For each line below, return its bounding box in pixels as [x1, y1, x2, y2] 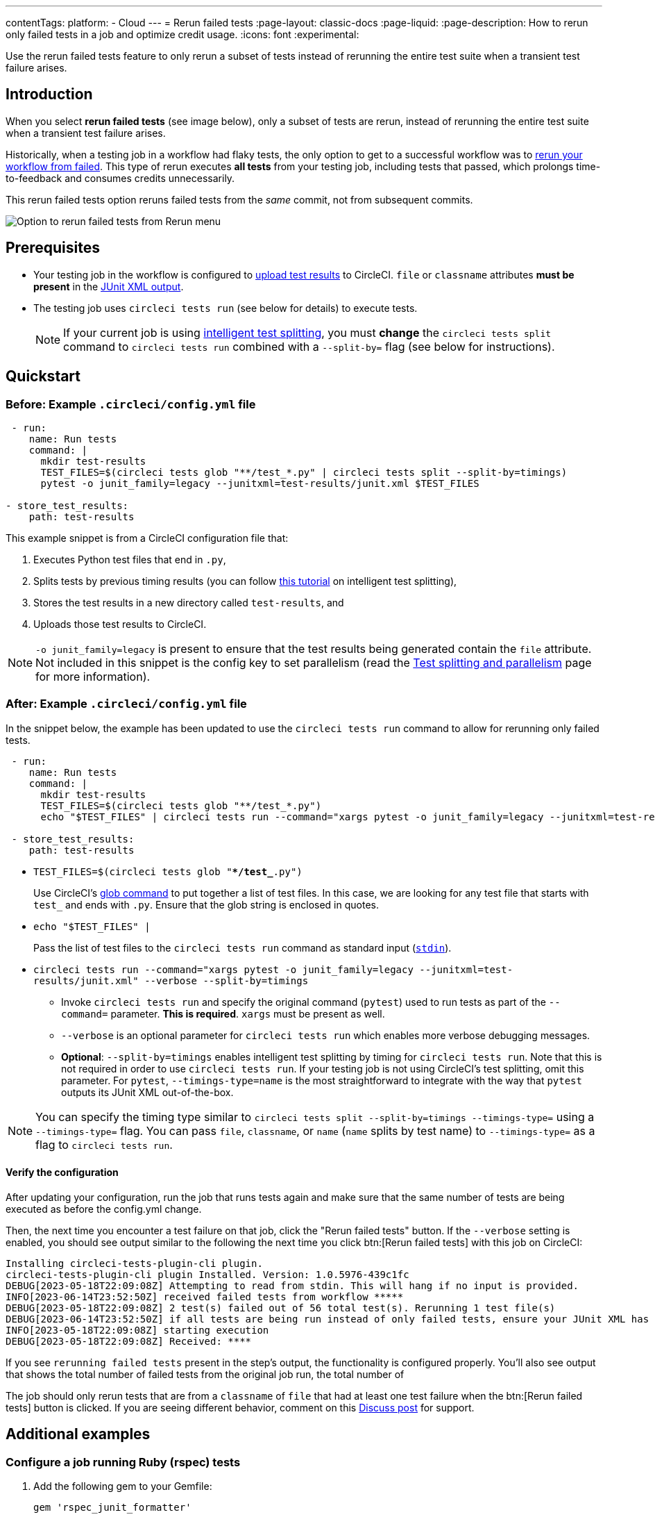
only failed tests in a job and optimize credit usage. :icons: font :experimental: [6, 28, 359, 40]
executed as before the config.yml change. [6, 1202, 202, 1215]
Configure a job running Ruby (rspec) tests [6, 1454, 241, 1469]
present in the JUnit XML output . [33, 280, 184, 292]
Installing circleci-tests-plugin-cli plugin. [6, 1257, 263, 1269]
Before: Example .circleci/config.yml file [6, 397, 256, 411]
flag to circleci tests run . [35, 1137, 173, 1152]
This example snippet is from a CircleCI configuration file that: [6, 531, 289, 544]
